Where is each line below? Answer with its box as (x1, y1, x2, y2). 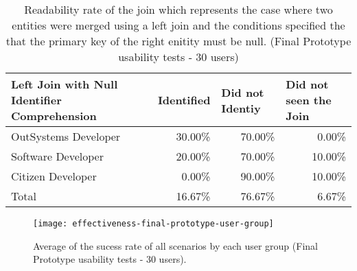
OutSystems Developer (11, 128, 121, 144)
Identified (157, 92, 211, 108)
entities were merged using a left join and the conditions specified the (12, 17, 345, 33)
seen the (286, 92, 332, 108)
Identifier (11, 92, 62, 108)
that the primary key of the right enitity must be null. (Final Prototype (5, 33, 352, 49)
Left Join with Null (11, 76, 118, 92)
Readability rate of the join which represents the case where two (24, 1, 333, 17)
